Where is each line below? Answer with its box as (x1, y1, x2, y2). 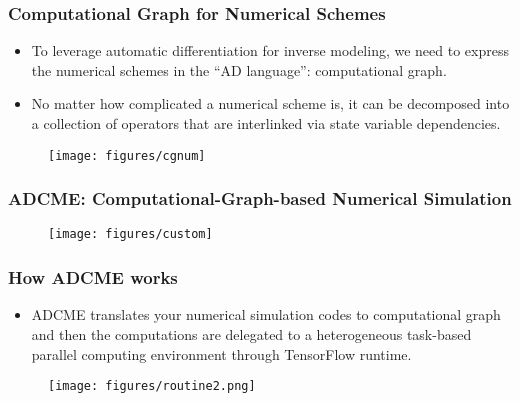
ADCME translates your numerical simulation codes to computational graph (31, 304, 501, 325)
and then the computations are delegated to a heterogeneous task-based (31, 323, 472, 344)
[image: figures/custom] (48, 227, 213, 242)
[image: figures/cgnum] (48, 148, 206, 163)
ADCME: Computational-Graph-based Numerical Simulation (8, 186, 512, 211)
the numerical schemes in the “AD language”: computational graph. (31, 59, 447, 80)
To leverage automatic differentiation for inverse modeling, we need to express (31, 40, 509, 61)
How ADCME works (8, 265, 178, 290)
